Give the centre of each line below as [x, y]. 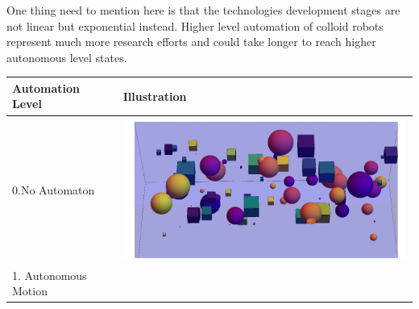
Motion [30, 291]
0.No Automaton [54, 190]
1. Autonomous [50, 275]
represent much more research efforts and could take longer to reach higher [191, 42]
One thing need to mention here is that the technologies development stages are [203, 10]
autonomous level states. [67, 57]
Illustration [155, 96]
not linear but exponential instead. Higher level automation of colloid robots [195, 25]
